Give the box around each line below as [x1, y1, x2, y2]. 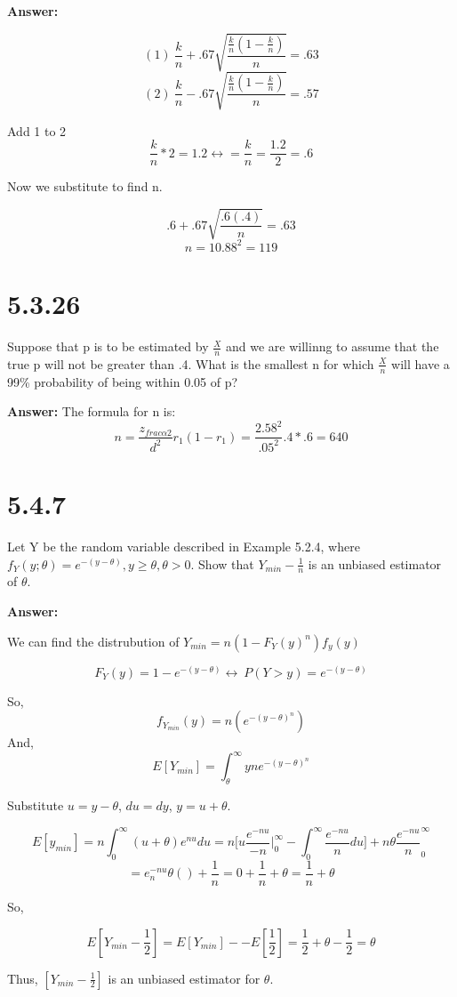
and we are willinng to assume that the [226, 337, 439, 356]
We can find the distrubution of [7, 631, 180, 650]
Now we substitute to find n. [7, 177, 163, 196]
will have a [391, 354, 450, 373]
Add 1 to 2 [7, 121, 67, 140]
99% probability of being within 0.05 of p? [7, 372, 238, 390]
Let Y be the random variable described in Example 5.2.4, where [7, 536, 360, 555]
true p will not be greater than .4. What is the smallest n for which [7, 354, 374, 373]
